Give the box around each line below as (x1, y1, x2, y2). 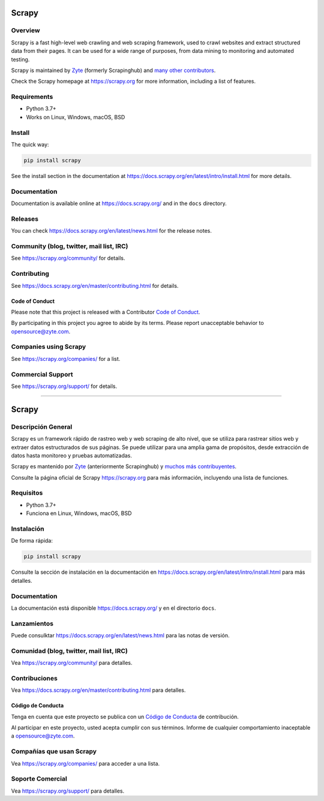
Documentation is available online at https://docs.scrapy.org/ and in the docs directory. (11, 200, 227, 207)
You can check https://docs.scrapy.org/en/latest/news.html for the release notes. (11, 227, 212, 234)
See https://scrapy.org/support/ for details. (11, 383, 118, 390)
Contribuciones (11, 674, 58, 682)
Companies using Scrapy (11, 342, 86, 351)
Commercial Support (11, 370, 73, 378)
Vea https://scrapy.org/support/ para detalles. (11, 787, 125, 794)
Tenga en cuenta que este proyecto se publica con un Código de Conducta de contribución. (11, 713, 239, 720)
